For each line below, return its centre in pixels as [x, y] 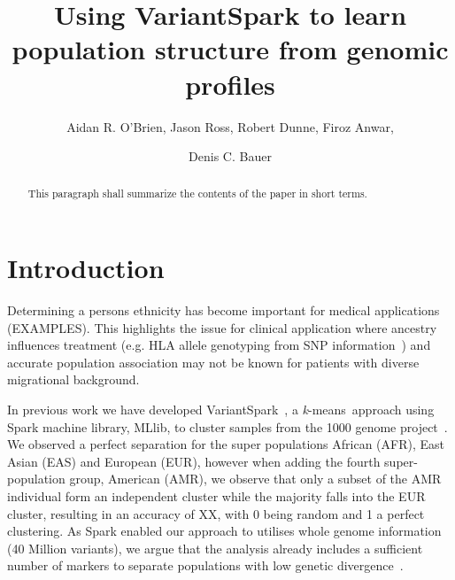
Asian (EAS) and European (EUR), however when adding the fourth [194, 461]
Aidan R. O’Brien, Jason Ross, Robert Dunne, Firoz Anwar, [230, 126]
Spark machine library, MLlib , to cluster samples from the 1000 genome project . [227, 426]
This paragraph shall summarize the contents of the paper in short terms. [197, 193]
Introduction [86, 268]
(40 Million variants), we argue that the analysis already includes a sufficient [215, 548]
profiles [230, 84]
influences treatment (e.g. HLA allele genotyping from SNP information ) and [219, 345]
